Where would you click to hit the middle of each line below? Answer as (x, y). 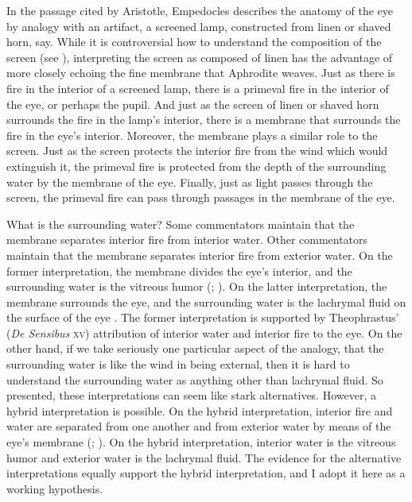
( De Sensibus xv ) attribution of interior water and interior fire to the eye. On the (204, 332)
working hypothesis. (55, 488)
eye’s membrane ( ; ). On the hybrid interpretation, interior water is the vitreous (201, 442)
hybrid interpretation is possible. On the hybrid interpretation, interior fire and (200, 410)
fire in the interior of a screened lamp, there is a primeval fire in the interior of (198, 88)
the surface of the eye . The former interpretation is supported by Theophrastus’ (203, 317)
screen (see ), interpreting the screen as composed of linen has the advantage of (200, 57)
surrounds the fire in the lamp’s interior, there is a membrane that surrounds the (204, 120)
